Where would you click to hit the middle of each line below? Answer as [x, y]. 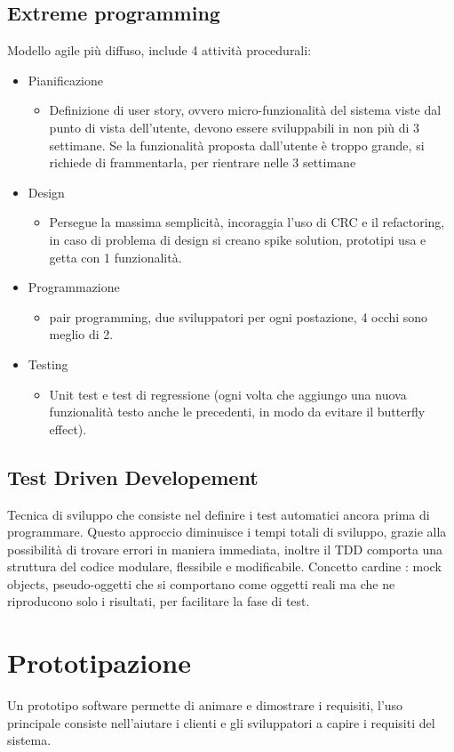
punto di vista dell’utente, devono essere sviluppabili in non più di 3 [235, 127]
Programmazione [74, 287]
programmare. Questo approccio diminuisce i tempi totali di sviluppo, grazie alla [227, 532]
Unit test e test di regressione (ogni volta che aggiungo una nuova [228, 394]
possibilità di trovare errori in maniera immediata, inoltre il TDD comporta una [225, 549]
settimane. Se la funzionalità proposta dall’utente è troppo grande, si [237, 145]
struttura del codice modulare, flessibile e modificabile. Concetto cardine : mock [224, 566]
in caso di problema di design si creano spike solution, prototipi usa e [238, 239]
